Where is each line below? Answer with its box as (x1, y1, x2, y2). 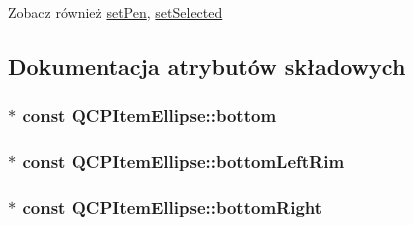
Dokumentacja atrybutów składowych (8, 50, 406, 81)
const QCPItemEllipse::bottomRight (22, 194, 323, 219)
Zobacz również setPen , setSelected (8, 2, 223, 22)
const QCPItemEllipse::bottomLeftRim (22, 149, 345, 174)
